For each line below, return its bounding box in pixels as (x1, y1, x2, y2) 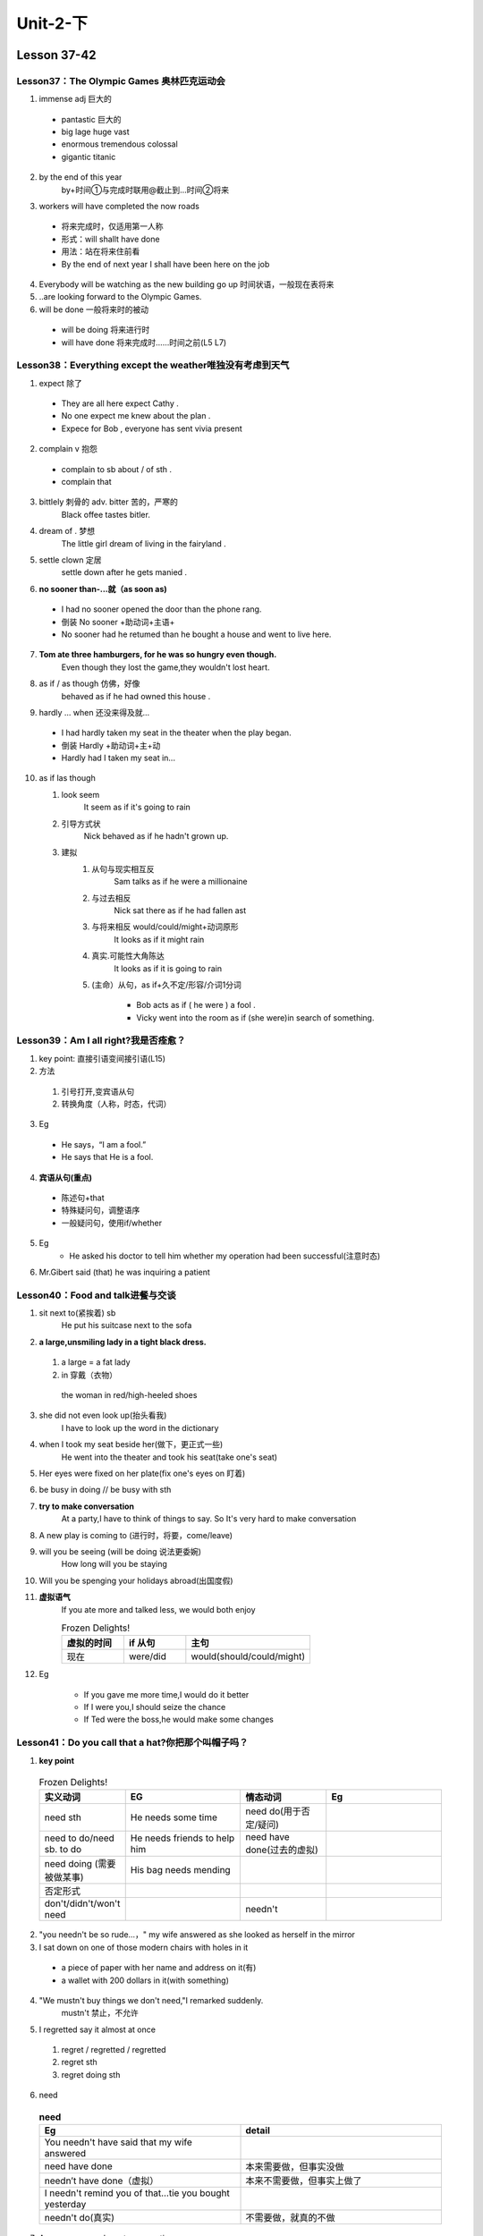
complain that (61, 477, 112, 487)
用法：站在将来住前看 (61, 246, 140, 257)
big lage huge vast (61, 126, 130, 138)
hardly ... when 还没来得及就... (38, 707, 150, 717)
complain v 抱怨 (38, 444, 97, 454)
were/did (128, 1650, 167, 1663)
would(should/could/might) (191, 1650, 306, 1663)
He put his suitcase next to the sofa (61, 1320, 192, 1331)
